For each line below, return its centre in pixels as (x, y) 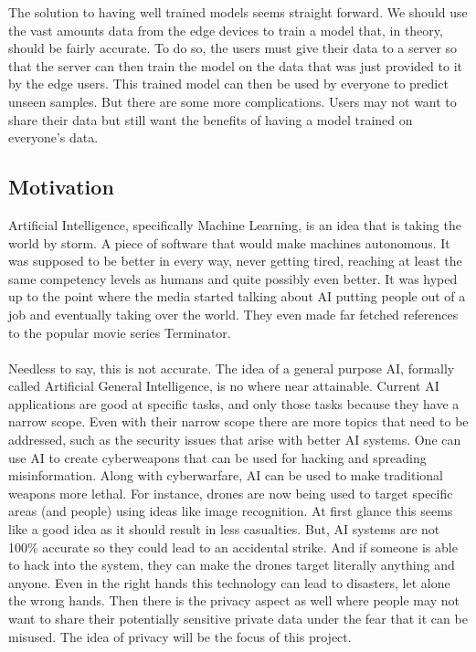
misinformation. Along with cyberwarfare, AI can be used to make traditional (226, 475)
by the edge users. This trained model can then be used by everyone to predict (228, 84)
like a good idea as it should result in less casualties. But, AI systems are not (224, 529)
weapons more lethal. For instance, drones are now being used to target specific (231, 493)
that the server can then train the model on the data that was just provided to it (235, 65)
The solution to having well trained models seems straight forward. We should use (238, 12)
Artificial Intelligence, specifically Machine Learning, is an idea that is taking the (235, 224)
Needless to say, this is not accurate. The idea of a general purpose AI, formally (232, 368)
